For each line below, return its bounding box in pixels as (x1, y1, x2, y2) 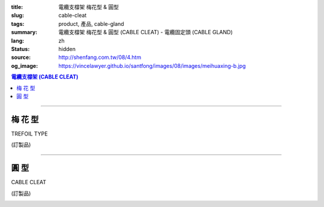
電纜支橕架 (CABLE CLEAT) (11, 73, 79, 80)
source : (11, 54, 31, 61)
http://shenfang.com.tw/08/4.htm (58, 54, 142, 61)
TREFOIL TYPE (11, 130, 48, 137)
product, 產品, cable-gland (58, 20, 124, 27)
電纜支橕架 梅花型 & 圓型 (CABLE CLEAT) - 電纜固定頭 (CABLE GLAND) (58, 29, 233, 36)
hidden (58, 45, 76, 52)
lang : (11, 37, 25, 44)
